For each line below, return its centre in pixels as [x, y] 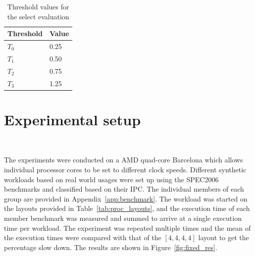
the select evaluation [38, 16]
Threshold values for [38, 6]
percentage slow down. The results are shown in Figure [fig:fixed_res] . [111, 247]
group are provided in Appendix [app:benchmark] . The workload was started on [126, 198]
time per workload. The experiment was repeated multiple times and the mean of [127, 228]
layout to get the [224, 237]
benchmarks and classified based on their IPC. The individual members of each [124, 189]
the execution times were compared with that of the [83, 237]
